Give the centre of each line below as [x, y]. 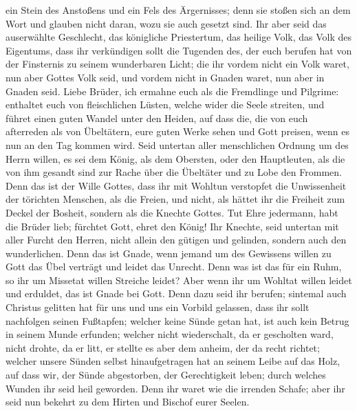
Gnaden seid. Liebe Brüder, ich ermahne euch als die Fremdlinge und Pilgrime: [172, 91]
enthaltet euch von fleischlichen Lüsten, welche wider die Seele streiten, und [165, 104]
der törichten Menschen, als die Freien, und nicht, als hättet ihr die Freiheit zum [175, 199]
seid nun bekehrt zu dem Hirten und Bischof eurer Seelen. [128, 402]
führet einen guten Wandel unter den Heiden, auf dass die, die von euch [157, 118]
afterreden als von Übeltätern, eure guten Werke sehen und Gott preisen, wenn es [177, 131]
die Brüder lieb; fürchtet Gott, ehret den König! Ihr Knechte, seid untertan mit [172, 226]
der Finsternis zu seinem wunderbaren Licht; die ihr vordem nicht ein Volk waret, [177, 64]
